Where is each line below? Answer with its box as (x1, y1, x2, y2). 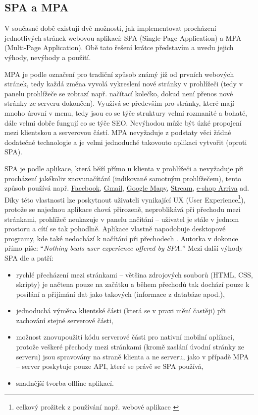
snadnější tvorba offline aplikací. (16, 377, 114, 388)
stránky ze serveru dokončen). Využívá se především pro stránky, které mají (4, 98, 234, 108)
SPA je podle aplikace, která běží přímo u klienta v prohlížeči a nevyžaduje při (4, 163, 244, 173)
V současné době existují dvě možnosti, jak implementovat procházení (4, 23, 216, 33)
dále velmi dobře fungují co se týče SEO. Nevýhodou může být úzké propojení (4, 117, 242, 128)
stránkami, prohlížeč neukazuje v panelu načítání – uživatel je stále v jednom (4, 213, 239, 224)
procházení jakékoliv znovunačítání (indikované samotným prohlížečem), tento (4, 173, 242, 183)
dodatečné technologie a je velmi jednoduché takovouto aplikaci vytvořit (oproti (4, 137, 247, 147)
